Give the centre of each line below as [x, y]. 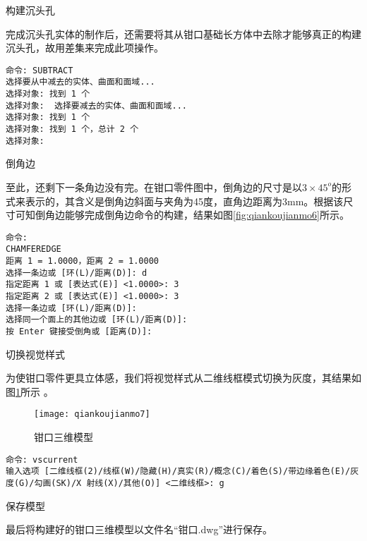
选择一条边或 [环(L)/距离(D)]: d [77, 273]
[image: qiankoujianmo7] [92, 414]
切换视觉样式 [35, 354]
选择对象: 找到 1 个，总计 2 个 [72, 129]
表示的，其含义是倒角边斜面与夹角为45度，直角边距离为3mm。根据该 [184, 201]
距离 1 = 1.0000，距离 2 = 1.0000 [82, 261]
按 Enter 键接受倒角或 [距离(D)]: [79, 332]
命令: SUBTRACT [40, 70]
